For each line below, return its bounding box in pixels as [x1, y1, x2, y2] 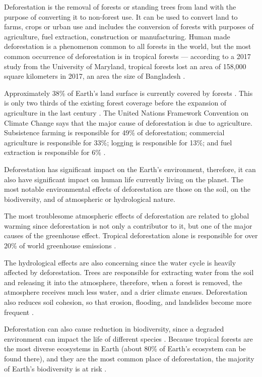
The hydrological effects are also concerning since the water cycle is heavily [4, 257, 236, 267]
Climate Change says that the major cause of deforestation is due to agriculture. [4, 117, 252, 128]
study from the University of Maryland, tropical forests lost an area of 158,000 [4, 61, 246, 71]
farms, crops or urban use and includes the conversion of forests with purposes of [4, 21, 254, 32]
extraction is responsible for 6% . [4, 147, 106, 157]
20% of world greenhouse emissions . [4, 240, 116, 251]
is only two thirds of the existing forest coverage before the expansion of [4, 97, 227, 108]
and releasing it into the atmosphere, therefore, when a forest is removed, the [4, 277, 242, 287]
